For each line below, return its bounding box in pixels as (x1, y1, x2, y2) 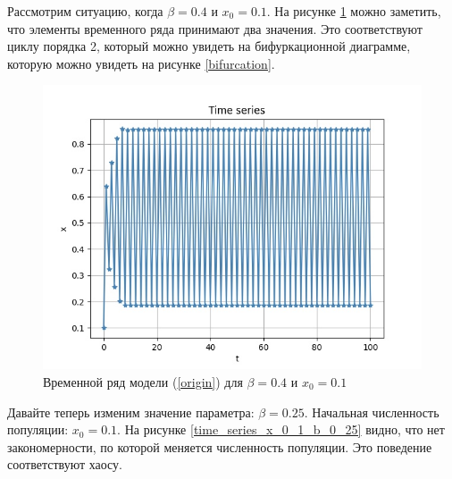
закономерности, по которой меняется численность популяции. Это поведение (7, 437, 432, 456)
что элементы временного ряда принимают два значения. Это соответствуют (7, 19, 423, 38)
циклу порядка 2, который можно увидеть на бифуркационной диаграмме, (7, 37, 411, 55)
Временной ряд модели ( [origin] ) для (43, 372, 243, 391)
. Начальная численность (304, 402, 439, 421)
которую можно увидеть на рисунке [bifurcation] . (7, 54, 275, 72)
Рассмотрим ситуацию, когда (7, 2, 163, 20)
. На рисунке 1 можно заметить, (266, 2, 441, 20)
